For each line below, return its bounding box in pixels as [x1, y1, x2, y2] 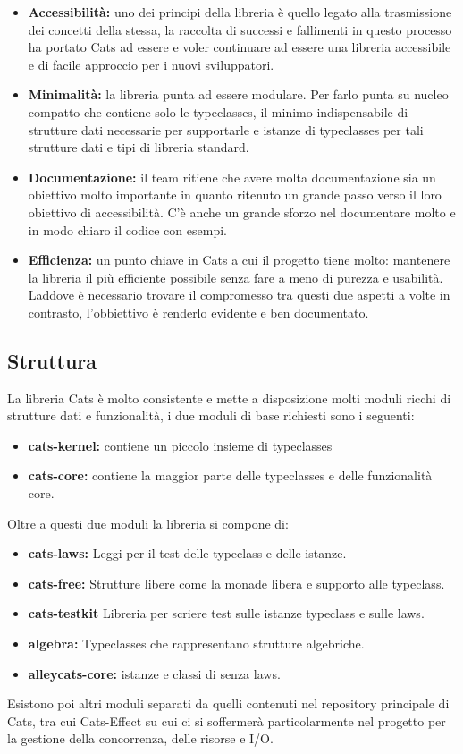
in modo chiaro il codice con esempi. [28, 220, 227, 239]
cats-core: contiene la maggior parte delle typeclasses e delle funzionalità [28, 466, 433, 485]
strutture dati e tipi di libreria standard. [28, 138, 249, 157]
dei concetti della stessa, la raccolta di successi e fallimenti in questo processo [28, 20, 452, 38]
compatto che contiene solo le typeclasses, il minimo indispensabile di [28, 102, 408, 121]
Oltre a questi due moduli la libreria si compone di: [7, 513, 289, 532]
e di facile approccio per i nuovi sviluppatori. [28, 55, 274, 73]
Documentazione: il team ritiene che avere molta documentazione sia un [28, 167, 436, 186]
